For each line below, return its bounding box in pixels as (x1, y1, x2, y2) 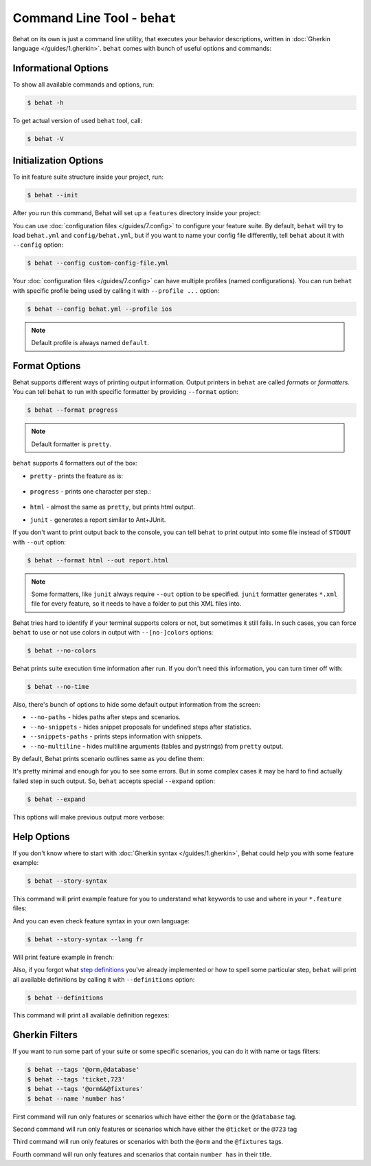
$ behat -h (27, 98, 64, 107)
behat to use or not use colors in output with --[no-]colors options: (12, 628, 214, 637)
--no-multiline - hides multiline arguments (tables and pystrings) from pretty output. (30, 742, 284, 750)
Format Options (12, 360, 81, 371)
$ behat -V (27, 135, 64, 142)
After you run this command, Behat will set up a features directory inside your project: (12, 209, 261, 217)
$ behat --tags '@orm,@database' (27, 1066, 140, 1074)
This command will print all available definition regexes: (12, 1011, 170, 1020)
